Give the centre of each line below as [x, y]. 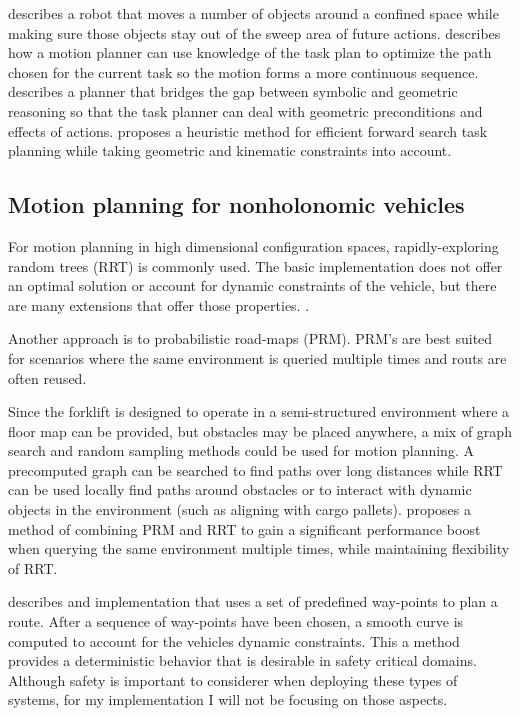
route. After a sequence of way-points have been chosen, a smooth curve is [236, 621]
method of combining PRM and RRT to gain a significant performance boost [244, 528]
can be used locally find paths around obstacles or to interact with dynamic [240, 489]
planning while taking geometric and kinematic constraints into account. [230, 150]
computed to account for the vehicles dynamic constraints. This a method [234, 640]
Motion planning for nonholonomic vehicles [236, 204]
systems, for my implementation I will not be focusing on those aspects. [228, 699]
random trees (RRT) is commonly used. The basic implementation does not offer [255, 265]
